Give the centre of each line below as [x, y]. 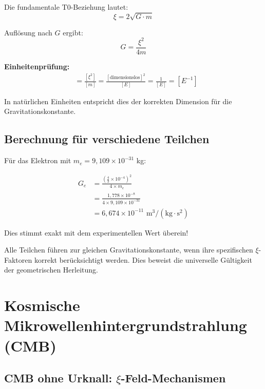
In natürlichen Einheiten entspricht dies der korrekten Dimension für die [118, 101]
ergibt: [73, 32]
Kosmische [42, 305]
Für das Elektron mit [38, 160]
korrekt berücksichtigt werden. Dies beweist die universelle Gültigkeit [143, 259]
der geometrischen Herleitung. [51, 270]
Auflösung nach [28, 32]
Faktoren [18, 259]
